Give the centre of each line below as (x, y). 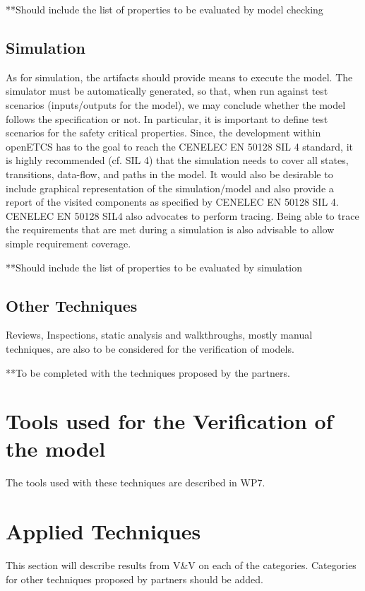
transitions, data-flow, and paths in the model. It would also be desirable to (169, 174)
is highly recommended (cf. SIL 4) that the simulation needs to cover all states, (177, 160)
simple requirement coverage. (68, 243)
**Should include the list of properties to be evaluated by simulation (154, 267)
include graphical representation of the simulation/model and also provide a (170, 188)
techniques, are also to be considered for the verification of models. (150, 348)
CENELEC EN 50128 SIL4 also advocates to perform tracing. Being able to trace (182, 215)
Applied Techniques (103, 531)
